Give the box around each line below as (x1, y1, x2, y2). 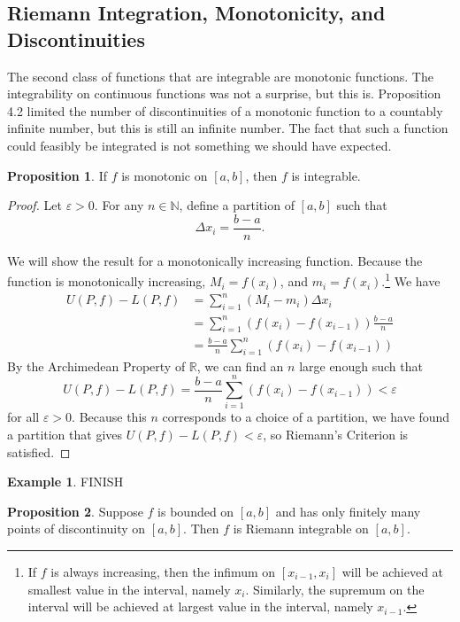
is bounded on (157, 501, 234, 520)
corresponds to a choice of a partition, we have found (162, 408, 450, 426)
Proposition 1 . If (7, 166, 107, 184)
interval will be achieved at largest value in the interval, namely (27, 597, 373, 616)
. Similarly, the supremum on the (245, 579, 425, 598)
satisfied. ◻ (7, 442, 71, 461)
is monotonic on (121, 166, 208, 184)
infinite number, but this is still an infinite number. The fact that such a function (7, 119, 448, 137)
